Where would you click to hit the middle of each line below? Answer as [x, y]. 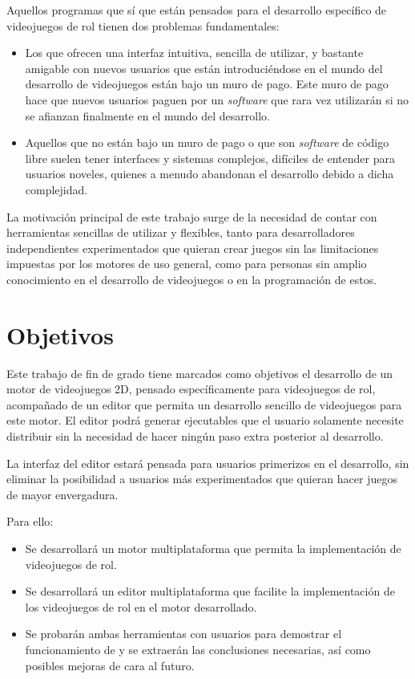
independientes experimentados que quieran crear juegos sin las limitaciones [193, 248]
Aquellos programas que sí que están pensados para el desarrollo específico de [197, 10]
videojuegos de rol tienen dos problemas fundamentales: [143, 25]
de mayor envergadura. [62, 494]
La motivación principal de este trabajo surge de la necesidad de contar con [192, 216]
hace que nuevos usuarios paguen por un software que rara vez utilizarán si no [217, 99]
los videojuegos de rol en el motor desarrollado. [141, 606]
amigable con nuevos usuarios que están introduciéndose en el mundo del [204, 68]
